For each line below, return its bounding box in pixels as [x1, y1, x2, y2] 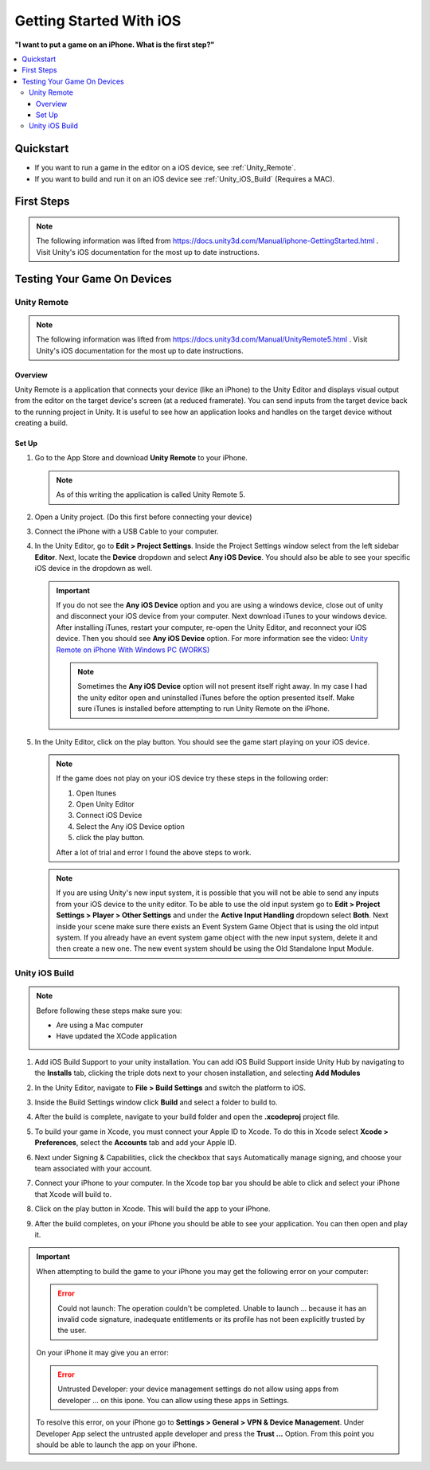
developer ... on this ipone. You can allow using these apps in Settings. [57, 1395, 290, 1405]
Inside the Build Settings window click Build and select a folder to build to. [34, 1097, 278, 1107]
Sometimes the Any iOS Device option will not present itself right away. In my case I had [77, 682, 368, 691]
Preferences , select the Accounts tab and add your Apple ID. [34, 1138, 236, 1147]
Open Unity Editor [76, 800, 135, 809]
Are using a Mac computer [56, 1020, 143, 1030]
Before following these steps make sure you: [36, 1006, 182, 1015]
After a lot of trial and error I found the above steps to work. [56, 847, 252, 857]
